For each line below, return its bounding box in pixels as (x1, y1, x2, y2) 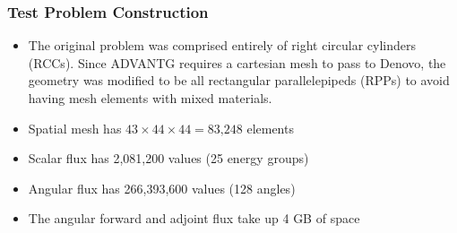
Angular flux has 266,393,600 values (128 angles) (28, 178, 296, 197)
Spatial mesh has (28, 118, 122, 137)
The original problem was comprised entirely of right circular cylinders (28, 36, 417, 55)
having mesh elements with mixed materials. (28, 89, 272, 107)
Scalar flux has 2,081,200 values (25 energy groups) (28, 149, 309, 168)
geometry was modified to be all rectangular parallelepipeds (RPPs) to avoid (28, 71, 450, 90)
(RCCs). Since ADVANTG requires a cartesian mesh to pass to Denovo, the (28, 53, 446, 72)
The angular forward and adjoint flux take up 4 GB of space (28, 209, 360, 228)
